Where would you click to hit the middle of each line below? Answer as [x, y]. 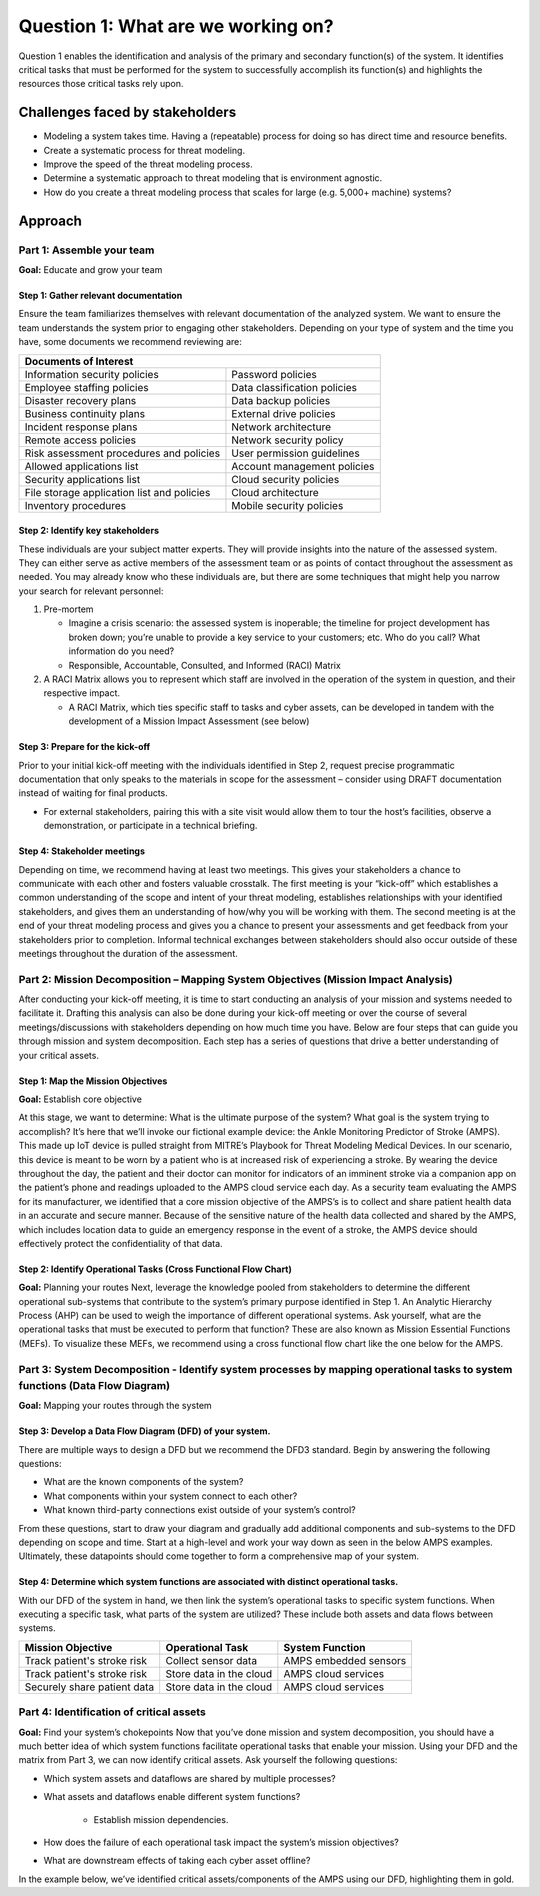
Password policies [274, 374]
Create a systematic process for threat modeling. [144, 150]
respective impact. [81, 693]
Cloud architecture [275, 492]
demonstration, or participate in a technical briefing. [150, 826]
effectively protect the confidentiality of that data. [121, 1243]
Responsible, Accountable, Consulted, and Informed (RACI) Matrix [205, 665]
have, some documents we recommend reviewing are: [130, 342]
